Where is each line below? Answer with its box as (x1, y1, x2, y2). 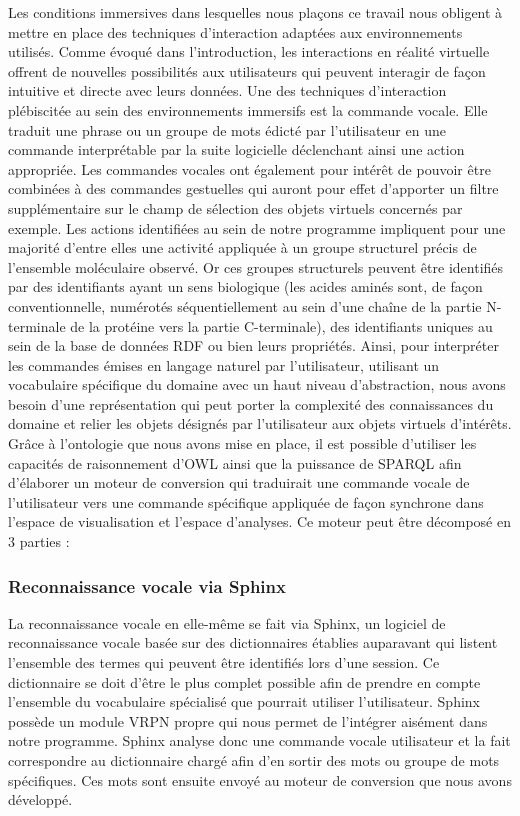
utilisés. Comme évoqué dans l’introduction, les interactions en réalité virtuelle (8, 41, 490, 62)
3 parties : (8, 531, 70, 552)
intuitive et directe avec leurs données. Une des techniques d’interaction (8, 80, 447, 101)
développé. (8, 789, 73, 810)
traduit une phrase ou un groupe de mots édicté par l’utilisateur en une (8, 119, 446, 140)
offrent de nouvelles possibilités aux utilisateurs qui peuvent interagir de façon (8, 60, 486, 81)
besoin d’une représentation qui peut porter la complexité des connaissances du (8, 393, 494, 414)
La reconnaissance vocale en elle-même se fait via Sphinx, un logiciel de (8, 612, 446, 633)
